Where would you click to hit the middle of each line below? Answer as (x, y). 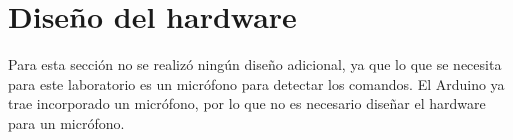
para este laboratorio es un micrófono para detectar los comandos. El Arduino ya (256, 83)
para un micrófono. (66, 122)
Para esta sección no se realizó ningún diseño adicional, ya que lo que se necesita (255, 64)
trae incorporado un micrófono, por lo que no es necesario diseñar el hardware (247, 103)
